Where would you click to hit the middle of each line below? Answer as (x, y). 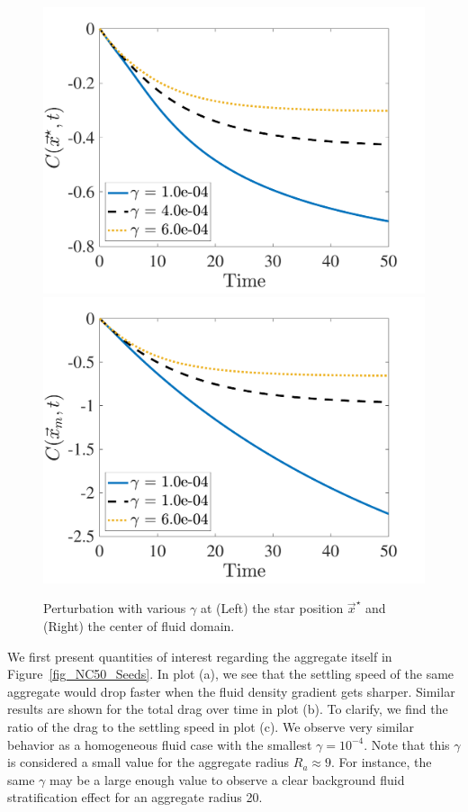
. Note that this (407, 744)
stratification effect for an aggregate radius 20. (135, 797)
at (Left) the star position (272, 608)
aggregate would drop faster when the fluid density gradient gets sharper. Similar (231, 691)
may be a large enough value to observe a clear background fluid (227, 779)
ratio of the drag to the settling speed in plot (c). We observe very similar (211, 726)
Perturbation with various (115, 608)
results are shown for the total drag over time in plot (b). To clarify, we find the (228, 709)
